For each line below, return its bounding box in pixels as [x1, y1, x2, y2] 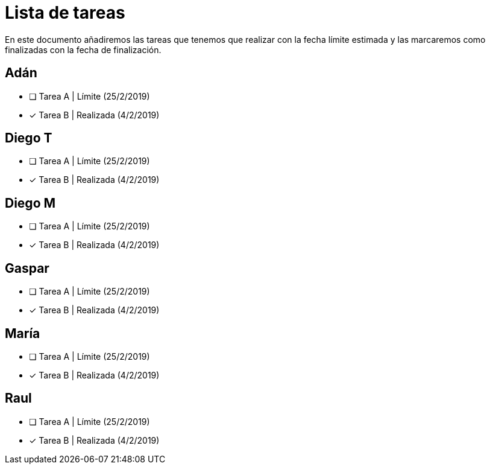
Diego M [5, 195, 56, 211]
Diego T [5, 130, 52, 146]
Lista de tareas [5, 2, 125, 23]
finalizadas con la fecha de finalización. [5, 44, 162, 55]
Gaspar [5, 260, 49, 276]
